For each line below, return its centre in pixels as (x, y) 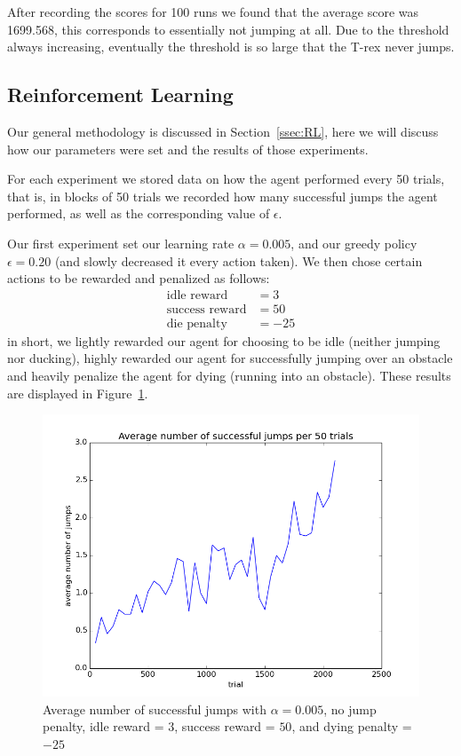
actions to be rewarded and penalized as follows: (139, 278)
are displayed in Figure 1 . (78, 393)
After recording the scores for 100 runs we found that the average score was (213, 12)
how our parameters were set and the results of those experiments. (188, 149)
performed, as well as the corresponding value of (139, 213)
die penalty (197, 323)
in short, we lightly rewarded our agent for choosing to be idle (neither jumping (224, 340)
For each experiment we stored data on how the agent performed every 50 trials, (226, 179)
